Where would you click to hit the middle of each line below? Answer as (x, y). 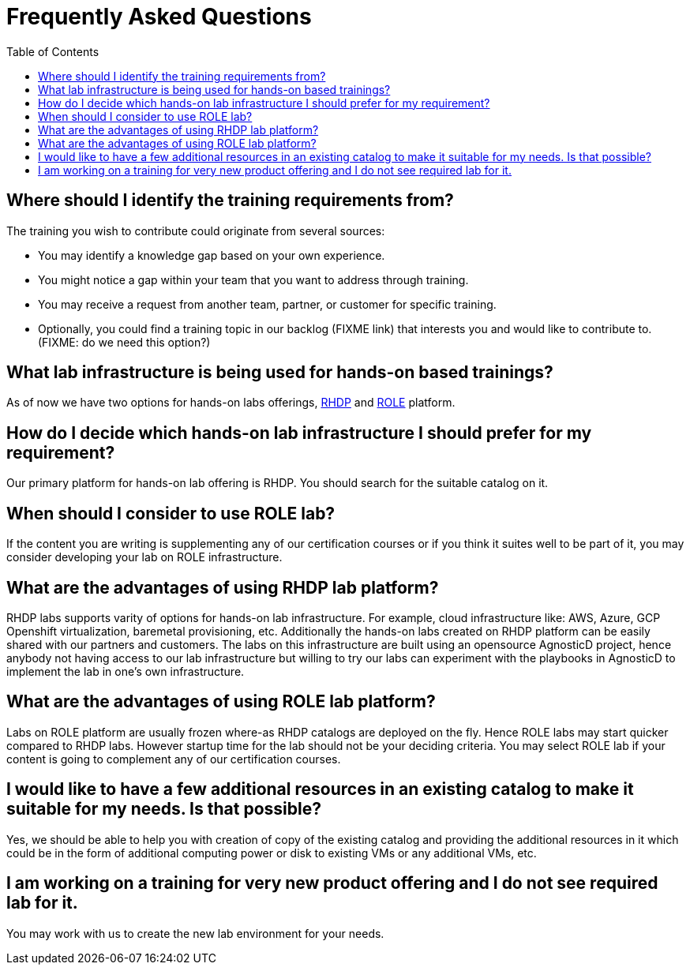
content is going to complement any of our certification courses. (174, 759)
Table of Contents (53, 51)
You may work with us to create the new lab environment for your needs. (195, 933)
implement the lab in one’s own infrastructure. (126, 671)
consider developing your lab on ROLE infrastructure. (144, 557)
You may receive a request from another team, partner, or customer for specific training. (267, 304)
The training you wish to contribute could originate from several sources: (196, 231)
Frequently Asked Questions (159, 17)
